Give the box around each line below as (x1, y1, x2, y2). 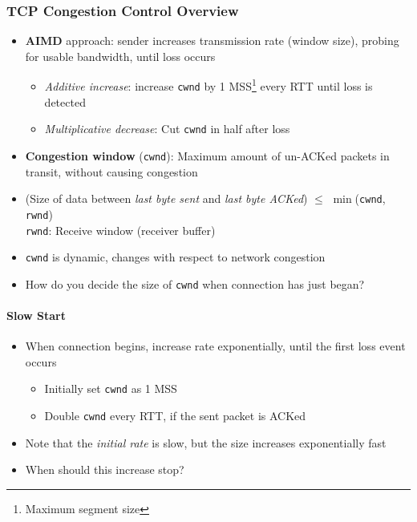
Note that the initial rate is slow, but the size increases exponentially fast (25, 434, 387, 451)
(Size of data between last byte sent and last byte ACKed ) (25, 190, 308, 207)
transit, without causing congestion (25, 163, 198, 180)
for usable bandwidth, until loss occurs (25, 47, 216, 64)
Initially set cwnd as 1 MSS (44, 380, 177, 397)
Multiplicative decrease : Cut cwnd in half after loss (44, 120, 290, 137)
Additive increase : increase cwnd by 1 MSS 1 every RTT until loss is (44, 75, 373, 95)
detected (44, 93, 86, 110)
